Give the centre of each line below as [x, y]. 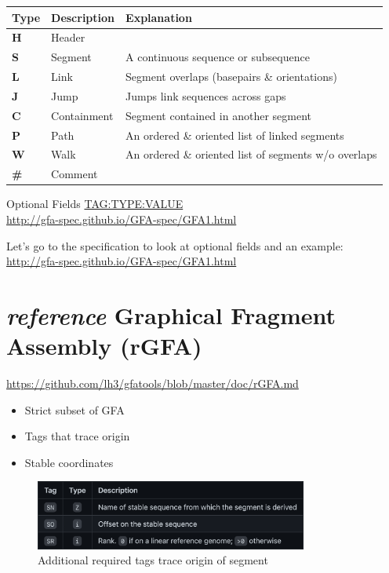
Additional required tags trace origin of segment [153, 560]
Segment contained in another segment [218, 115]
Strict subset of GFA [75, 409]
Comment [75, 174]
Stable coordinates [69, 462]
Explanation [159, 17]
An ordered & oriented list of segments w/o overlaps [251, 154]
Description [83, 17]
